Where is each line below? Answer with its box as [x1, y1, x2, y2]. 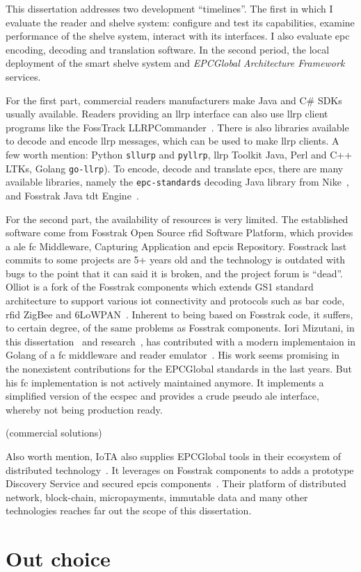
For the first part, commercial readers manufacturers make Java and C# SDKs [6, 92, 342, 107]
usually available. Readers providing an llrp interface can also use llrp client [6, 106, 328, 121]
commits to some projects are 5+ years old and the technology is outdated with [6, 252, 346, 267]
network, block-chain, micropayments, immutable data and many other [6, 489, 308, 504]
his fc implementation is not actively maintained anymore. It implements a [6, 375, 324, 389]
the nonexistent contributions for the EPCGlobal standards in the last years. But [6, 361, 352, 376]
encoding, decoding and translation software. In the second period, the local [6, 42, 330, 56]
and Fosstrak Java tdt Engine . [6, 188, 139, 202]
